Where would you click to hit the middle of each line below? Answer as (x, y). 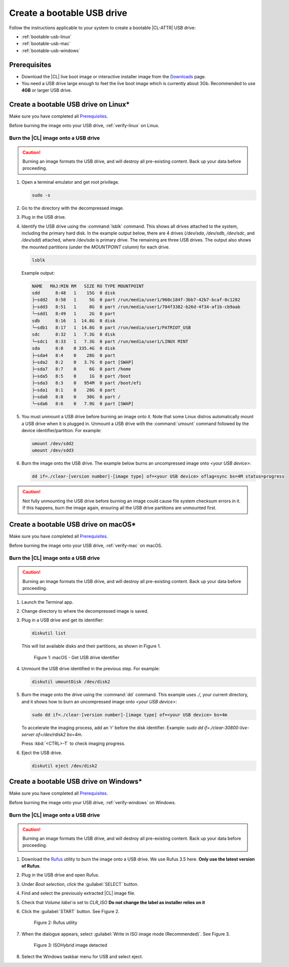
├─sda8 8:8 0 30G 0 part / (76, 397)
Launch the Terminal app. (47, 602)
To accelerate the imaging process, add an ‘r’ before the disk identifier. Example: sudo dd (112, 727)
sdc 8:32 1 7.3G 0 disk (74, 335)
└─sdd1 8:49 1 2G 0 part (74, 314)
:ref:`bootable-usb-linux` (46, 37)
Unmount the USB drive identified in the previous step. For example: (91, 669)
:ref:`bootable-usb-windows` (51, 50)
